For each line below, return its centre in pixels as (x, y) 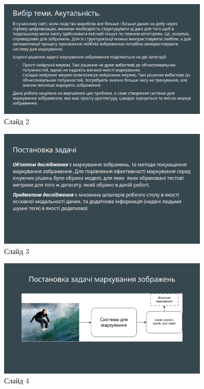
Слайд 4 (17, 381)
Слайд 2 (17, 121)
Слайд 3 (17, 251)
